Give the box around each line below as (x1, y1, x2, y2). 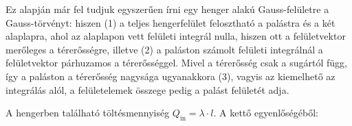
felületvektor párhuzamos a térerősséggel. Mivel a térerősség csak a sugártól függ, (5, 55, 347, 70)
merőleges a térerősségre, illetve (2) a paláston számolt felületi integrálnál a (5, 42, 323, 56)
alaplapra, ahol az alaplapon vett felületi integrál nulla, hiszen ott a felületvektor (5, 29, 346, 43)
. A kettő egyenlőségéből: (213, 105, 318, 120)
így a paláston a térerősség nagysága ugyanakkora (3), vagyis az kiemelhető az (5, 68, 335, 83)
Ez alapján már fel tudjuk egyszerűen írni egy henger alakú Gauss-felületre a (5, 2, 329, 16)
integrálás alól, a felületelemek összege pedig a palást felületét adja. (5, 82, 289, 97)
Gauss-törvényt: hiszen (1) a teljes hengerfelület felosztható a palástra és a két (5, 15, 335, 29)
